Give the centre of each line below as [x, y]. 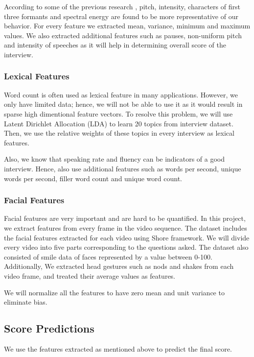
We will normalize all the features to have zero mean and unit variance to [114, 292]
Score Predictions [49, 328]
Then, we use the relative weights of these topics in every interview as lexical [119, 133]
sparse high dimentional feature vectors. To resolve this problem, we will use [118, 113]
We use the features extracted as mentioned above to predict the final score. [118, 348]
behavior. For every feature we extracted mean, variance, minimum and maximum [127, 26]
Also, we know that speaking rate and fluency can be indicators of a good [115, 159]
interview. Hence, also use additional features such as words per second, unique [123, 168]
